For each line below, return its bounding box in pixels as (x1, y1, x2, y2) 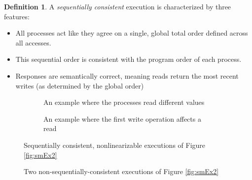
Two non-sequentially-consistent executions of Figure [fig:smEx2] (24, 166, 219, 177)
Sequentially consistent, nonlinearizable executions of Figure (24, 139, 206, 150)
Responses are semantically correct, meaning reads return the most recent (15, 70, 239, 81)
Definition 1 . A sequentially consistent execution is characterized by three (4, 1, 231, 11)
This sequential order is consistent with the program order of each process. (15, 54, 242, 64)
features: (4, 11, 30, 21)
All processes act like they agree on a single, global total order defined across (15, 28, 248, 38)
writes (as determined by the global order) (15, 80, 144, 90)
